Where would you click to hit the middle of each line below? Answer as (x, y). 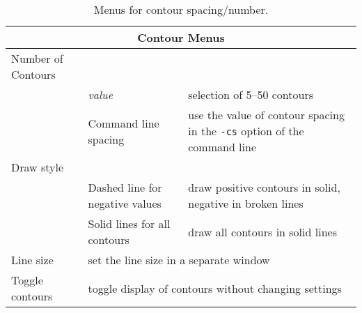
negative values (125, 203)
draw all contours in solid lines (262, 231)
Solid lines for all (129, 223)
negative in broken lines (246, 203)
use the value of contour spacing (266, 115)
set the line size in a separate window (179, 260)
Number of (37, 58)
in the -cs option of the (246, 131)
